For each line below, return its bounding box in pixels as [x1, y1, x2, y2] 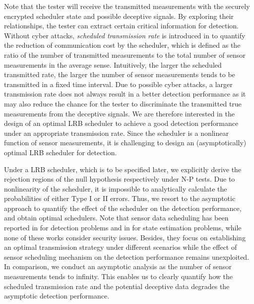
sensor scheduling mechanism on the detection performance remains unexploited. [4, 251, 250, 262]
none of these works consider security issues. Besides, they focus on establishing [4, 232, 246, 242]
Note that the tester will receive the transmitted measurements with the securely [4, 1, 250, 11]
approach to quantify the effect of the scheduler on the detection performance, [4, 203, 242, 213]
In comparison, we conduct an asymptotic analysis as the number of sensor [4, 261, 232, 272]
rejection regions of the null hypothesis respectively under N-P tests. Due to [4, 174, 235, 184]
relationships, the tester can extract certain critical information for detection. [4, 20, 239, 31]
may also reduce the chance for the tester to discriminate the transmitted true [4, 98, 242, 108]
